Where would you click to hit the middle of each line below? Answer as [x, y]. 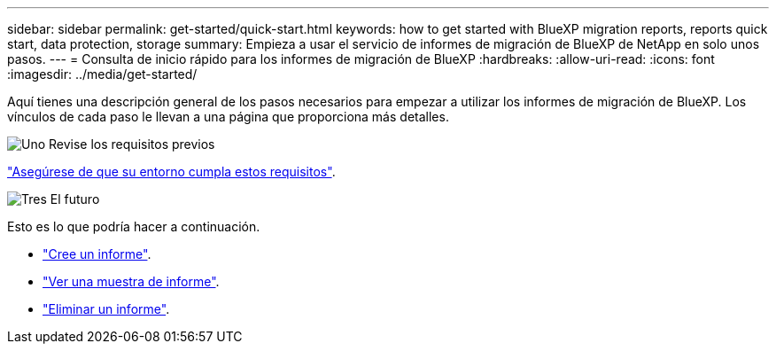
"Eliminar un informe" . [106, 309]
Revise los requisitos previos [132, 144]
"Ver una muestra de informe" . [131, 281]
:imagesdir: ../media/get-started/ [102, 74]
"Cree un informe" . [97, 254]
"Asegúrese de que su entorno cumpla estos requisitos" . [171, 172]
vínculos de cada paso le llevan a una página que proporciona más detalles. [228, 117]
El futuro [75, 199]
